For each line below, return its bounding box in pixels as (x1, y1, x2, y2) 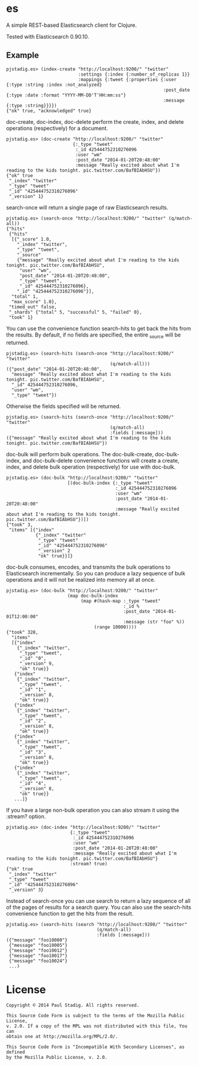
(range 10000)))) (94, 624, 137, 630)
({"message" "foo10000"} (6, 937, 68, 943)
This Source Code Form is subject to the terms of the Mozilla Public (6, 1013, 185, 1019)
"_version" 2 (37, 547, 70, 554)
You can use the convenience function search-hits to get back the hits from (6, 325, 191, 332)
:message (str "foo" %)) (123, 619, 185, 625)
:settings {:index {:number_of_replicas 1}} (78, 71, 190, 77)
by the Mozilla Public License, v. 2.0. (6, 1055, 108, 1061)
